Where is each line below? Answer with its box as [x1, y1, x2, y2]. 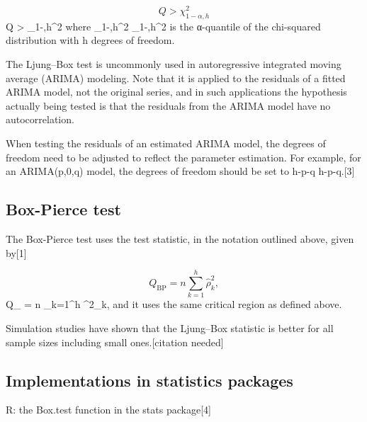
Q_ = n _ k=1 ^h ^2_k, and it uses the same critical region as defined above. [6, 297, 342, 312]
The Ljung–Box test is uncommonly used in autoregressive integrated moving [6, 57, 341, 72]
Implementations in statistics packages [6, 369, 293, 391]
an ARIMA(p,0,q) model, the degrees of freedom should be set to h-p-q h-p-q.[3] [6, 164, 355, 178]
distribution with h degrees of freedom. [6, 33, 175, 47]
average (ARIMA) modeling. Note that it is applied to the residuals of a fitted [6, 70, 346, 85]
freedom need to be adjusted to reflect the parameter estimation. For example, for [6, 149, 361, 164]
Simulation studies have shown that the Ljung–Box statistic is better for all [6, 320, 334, 335]
